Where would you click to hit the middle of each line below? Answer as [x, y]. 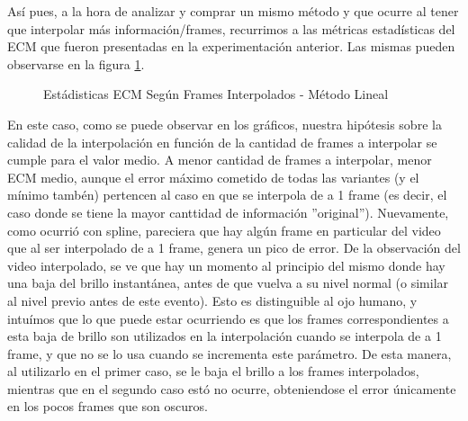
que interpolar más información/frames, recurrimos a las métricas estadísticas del [231, 28]
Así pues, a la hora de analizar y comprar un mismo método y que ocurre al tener [233, 11]
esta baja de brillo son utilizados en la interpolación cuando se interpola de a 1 [225, 336]
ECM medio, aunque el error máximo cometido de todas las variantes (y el [213, 177]
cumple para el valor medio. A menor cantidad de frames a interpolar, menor [220, 160]
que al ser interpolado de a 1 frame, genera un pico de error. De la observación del [234, 248]
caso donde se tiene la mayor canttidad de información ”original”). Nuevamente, [228, 212]
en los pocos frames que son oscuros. [108, 406]
